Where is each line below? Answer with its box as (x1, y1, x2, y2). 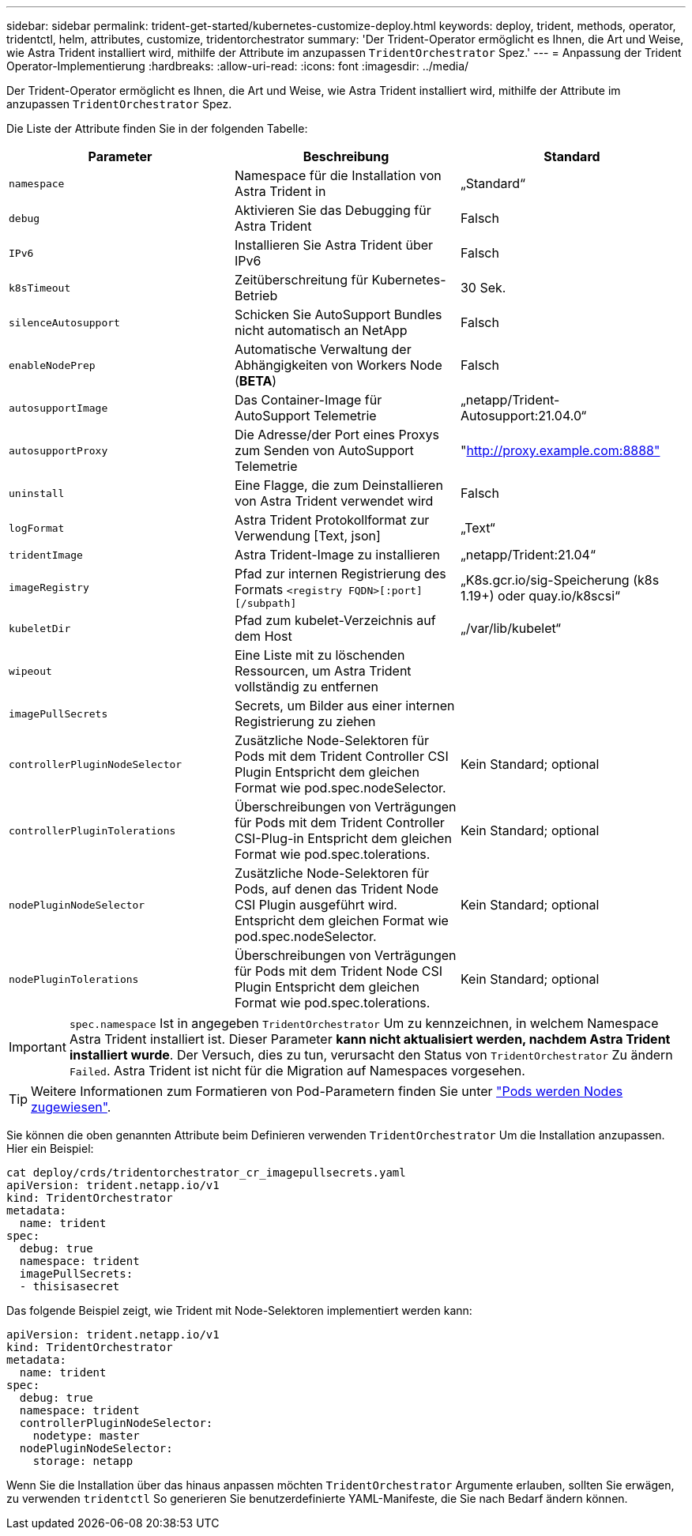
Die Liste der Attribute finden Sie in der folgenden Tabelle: (6, 122, 308, 135)
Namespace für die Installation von (234, 168, 442, 183)
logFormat (9, 521, 65, 534)
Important (9, 1039, 66, 1055)
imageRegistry (9, 582, 89, 593)
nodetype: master (32, 1429, 140, 1442)
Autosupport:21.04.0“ (460, 408, 587, 424)
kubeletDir (9, 622, 71, 634)
